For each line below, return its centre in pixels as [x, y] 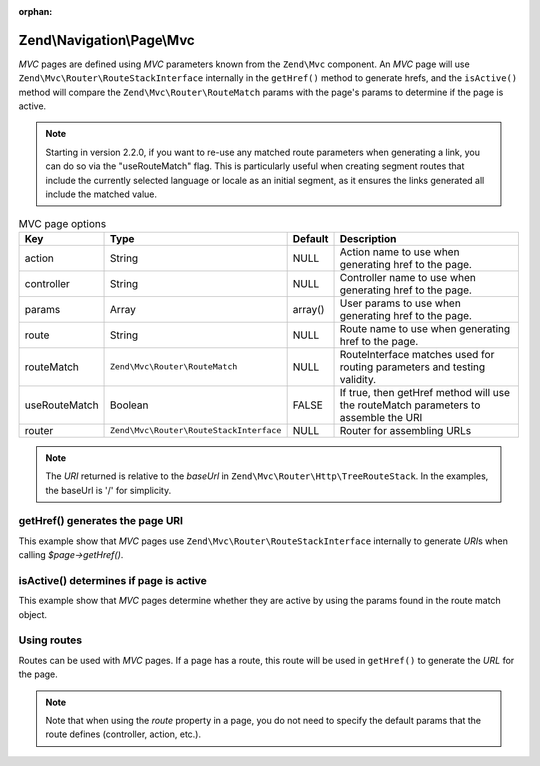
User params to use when [400, 303]
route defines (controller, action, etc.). [123, 734]
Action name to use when [399, 252]
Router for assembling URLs [405, 430]
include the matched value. [101, 194]
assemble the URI [381, 417]
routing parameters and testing [412, 367]
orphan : [35, 11]
